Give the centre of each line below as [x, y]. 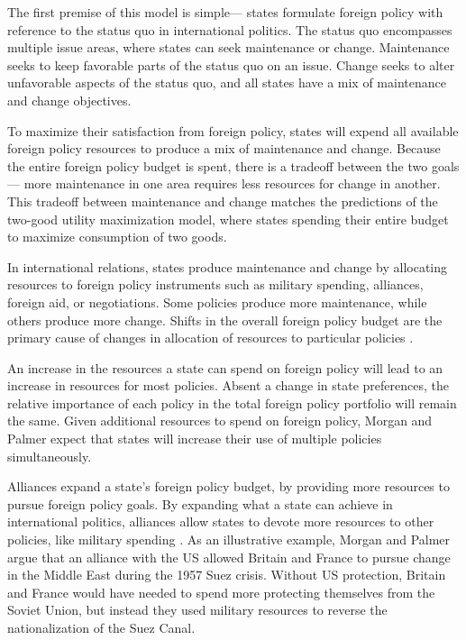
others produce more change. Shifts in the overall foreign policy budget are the [225, 320]
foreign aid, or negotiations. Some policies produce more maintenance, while [217, 302]
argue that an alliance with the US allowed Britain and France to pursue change [229, 557]
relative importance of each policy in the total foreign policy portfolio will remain [232, 402]
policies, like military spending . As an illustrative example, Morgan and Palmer [229, 539]
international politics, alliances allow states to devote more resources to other [221, 521]
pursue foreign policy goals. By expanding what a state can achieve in [200, 503]
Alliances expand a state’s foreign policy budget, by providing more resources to [228, 486]
